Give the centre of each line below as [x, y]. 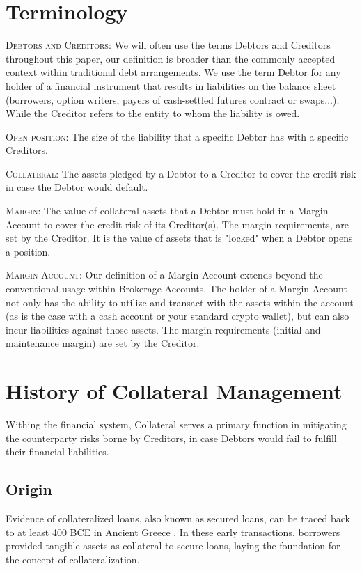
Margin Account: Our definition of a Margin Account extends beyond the [164, 275]
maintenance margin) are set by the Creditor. [103, 343]
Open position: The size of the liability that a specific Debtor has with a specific [177, 136]
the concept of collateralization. [73, 559]
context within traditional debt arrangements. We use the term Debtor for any [173, 72]
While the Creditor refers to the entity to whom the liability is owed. [153, 113]
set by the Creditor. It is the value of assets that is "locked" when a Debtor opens [179, 238]
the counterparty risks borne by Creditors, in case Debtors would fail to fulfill [171, 438]
